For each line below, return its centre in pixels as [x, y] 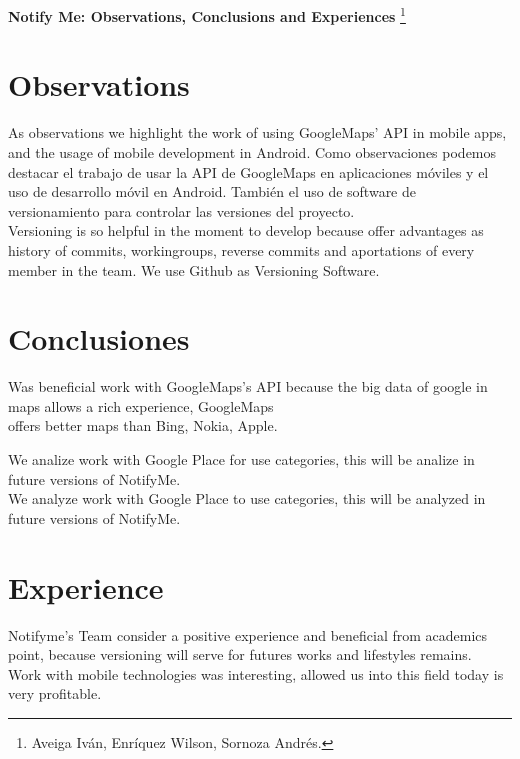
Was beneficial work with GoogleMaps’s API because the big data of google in [248, 386]
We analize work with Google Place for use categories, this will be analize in [241, 459]
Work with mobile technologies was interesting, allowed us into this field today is [256, 673]
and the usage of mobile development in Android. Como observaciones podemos [252, 151]
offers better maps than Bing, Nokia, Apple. [143, 425]
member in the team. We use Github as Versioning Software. [194, 269]
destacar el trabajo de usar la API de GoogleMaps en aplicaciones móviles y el [248, 171]
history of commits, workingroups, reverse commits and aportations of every [241, 249]
